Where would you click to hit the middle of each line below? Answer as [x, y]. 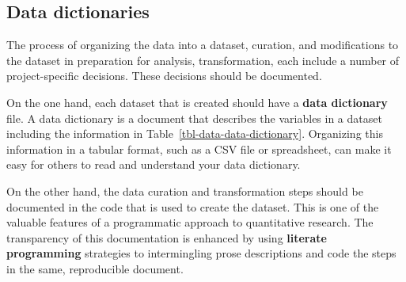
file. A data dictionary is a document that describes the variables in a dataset [194, 118]
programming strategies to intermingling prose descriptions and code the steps [201, 253]
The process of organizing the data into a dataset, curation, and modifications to [203, 45]
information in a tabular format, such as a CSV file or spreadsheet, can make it [199, 149]
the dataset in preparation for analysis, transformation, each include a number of [203, 60]
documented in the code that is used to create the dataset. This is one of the [193, 206]
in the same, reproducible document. [95, 268]
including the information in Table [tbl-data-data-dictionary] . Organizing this [195, 133]
